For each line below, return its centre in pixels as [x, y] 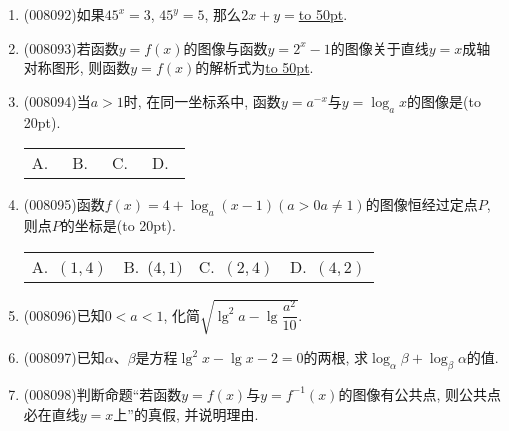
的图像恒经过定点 [421, 204]
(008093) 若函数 [71, 47]
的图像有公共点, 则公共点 [419, 393]
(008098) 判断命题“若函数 [102, 393]
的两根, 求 [336, 357]
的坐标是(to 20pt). [118, 224]
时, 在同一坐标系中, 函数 [202, 100]
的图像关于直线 [379, 47]
